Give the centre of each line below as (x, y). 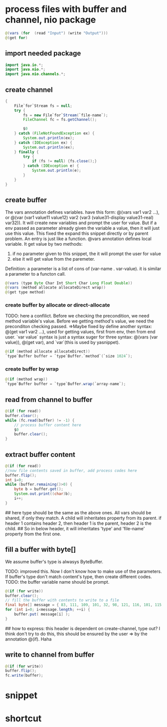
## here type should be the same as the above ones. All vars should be (78, 512)
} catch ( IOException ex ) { (43, 143)
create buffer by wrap (32, 369)
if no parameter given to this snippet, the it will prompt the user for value (86, 254)
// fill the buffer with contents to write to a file (62, 600)
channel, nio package (51, 20)
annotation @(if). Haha (28, 639)
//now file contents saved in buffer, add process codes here (71, 470)
